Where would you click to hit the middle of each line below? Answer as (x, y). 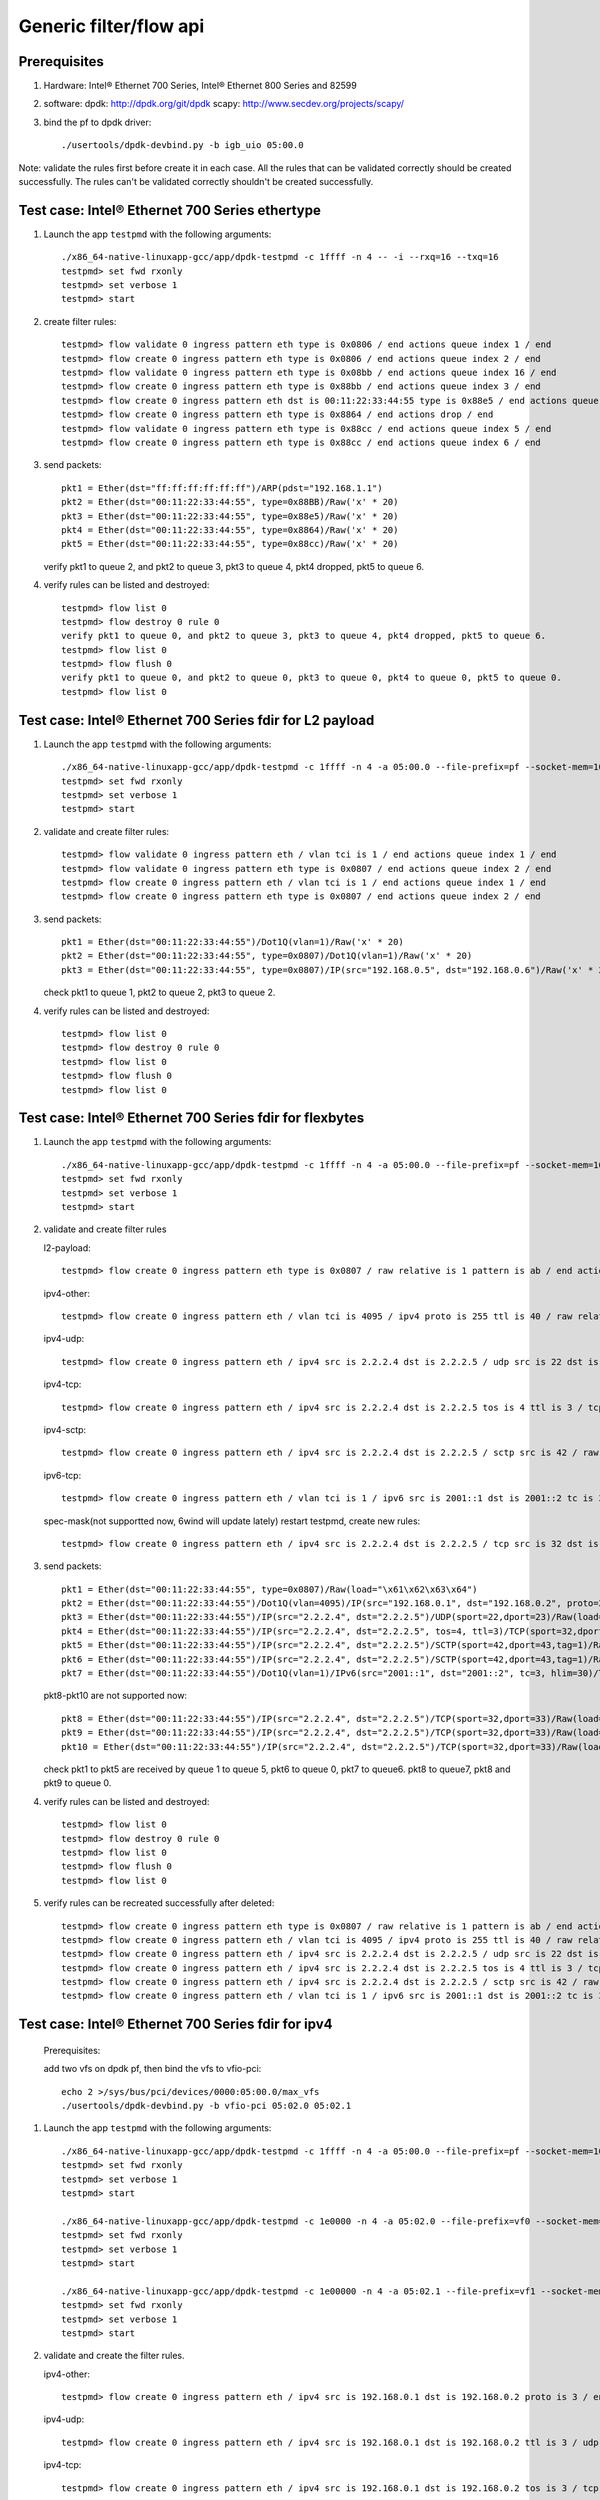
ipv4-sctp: (65, 1429)
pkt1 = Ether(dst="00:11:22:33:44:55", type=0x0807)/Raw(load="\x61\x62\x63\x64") (269, 1589)
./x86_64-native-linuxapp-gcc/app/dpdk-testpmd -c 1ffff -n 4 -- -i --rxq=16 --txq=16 (280, 257)
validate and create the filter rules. (114, 2356)
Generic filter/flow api (111, 26)
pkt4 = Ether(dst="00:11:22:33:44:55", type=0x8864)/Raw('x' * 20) (230, 529)
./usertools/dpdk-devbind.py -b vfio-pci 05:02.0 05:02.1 (206, 2106)
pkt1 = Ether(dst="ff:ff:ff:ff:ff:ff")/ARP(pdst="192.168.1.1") (222, 488)
